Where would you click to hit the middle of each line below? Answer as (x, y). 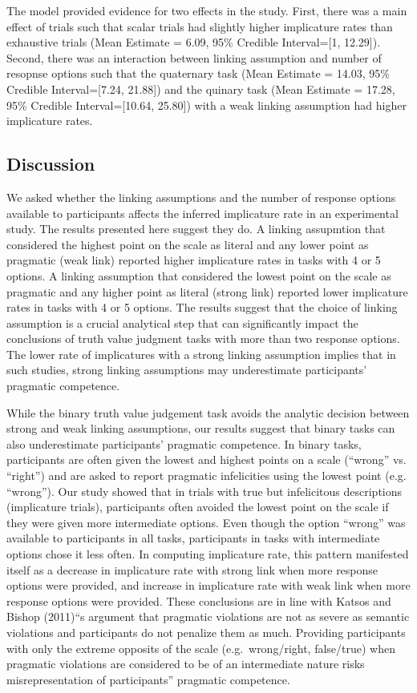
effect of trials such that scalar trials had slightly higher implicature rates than (200, 26)
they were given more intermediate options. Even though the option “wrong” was (206, 522)
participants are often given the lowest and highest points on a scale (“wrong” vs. (206, 459)
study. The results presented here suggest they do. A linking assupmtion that (196, 229)
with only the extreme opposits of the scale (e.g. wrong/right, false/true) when (201, 648)
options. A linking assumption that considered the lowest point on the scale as (199, 275)
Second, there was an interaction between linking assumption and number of (194, 57)
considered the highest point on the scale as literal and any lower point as (188, 244)
